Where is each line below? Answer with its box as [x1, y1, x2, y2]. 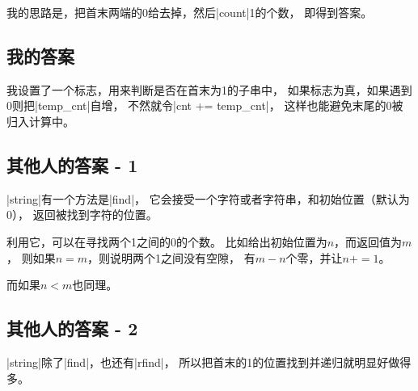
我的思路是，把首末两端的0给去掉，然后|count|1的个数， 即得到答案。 [6, 4, 373, 20]
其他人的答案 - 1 [6, 152, 138, 177]
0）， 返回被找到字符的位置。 [6, 206, 158, 223]
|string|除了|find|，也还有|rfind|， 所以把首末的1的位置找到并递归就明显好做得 [6, 353, 412, 370]
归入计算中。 [6, 112, 74, 129]
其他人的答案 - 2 [6, 316, 138, 341]
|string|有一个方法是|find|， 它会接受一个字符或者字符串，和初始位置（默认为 [6, 190, 410, 207]
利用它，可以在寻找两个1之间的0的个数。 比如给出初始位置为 [6, 233, 327, 250]
